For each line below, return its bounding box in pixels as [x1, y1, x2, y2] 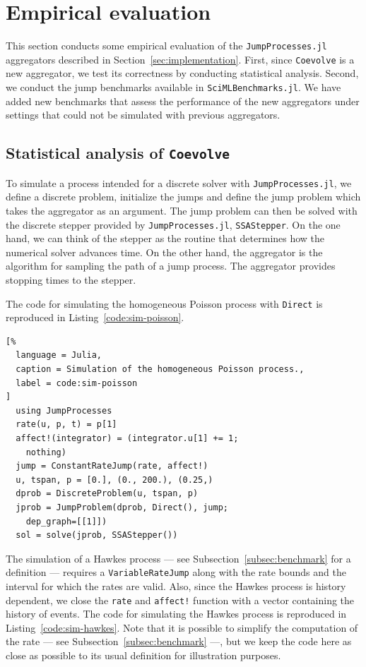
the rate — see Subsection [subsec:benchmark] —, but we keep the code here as [6, 634, 352, 649]
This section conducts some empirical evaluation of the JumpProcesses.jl [6, 38, 327, 53]
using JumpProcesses [16, 405, 112, 416]
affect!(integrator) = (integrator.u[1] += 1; [16, 433, 239, 443]
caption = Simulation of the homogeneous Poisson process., [16, 363, 305, 374]
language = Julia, [16, 350, 102, 361]
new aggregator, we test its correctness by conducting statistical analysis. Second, [6, 66, 359, 80]
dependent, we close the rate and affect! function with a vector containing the [6, 592, 355, 607]
